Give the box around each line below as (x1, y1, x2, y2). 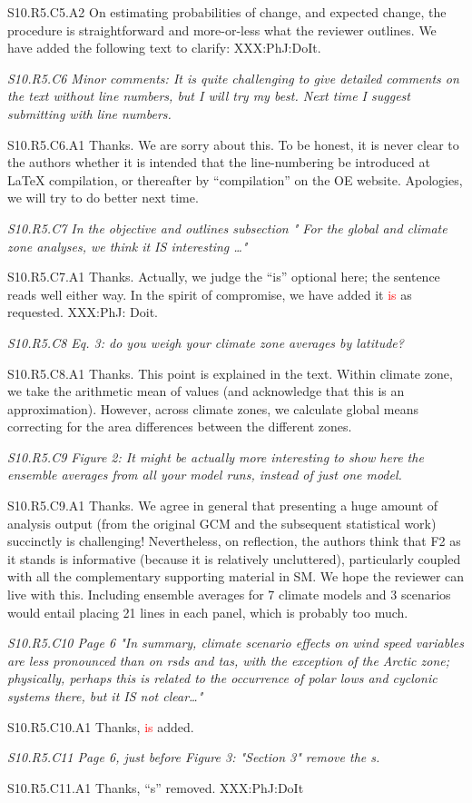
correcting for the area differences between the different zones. (7, 417, 352, 436)
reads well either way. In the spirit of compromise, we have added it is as (7, 284, 412, 303)
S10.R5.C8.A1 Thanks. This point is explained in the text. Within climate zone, (7, 363, 453, 382)
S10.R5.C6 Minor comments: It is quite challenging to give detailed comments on (7, 68, 459, 87)
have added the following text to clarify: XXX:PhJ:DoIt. (7, 38, 321, 57)
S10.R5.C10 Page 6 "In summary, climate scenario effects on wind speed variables (7, 633, 464, 652)
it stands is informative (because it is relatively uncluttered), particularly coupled (7, 549, 461, 568)
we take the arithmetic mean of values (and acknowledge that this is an (7, 382, 405, 401)
